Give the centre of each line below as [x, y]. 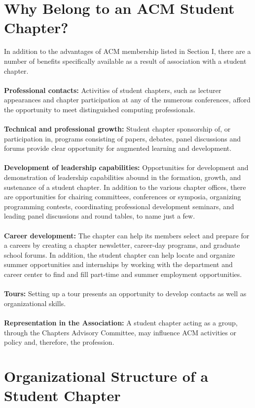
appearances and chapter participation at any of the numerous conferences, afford [127, 100]
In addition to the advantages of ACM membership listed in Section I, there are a [127, 51]
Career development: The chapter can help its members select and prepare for [127, 235]
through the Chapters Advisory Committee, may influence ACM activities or [120, 332]
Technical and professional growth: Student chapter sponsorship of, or [117, 129]
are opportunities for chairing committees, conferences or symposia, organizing [123, 197]
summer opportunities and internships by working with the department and [118, 264]
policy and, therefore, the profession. [59, 342]
